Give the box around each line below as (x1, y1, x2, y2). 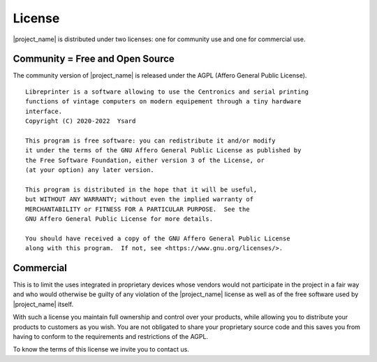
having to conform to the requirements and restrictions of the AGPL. (13, 332, 209, 340)
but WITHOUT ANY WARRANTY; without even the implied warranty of (25, 196, 254, 203)
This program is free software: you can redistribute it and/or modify (25, 136, 276, 145)
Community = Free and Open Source (13, 53, 175, 65)
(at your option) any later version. (25, 166, 155, 174)
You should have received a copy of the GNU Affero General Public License (25, 234, 290, 242)
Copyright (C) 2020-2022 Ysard (25, 117, 136, 125)
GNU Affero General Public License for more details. (25, 215, 213, 223)
